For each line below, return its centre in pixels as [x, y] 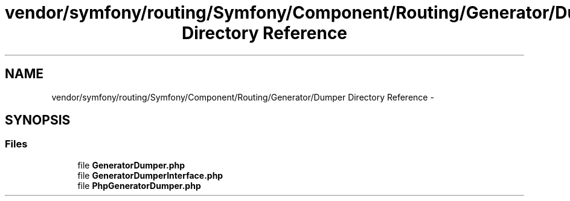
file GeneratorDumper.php [131, 165]
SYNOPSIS [38, 120]
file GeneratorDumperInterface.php [150, 175]
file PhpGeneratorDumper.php [139, 185]
